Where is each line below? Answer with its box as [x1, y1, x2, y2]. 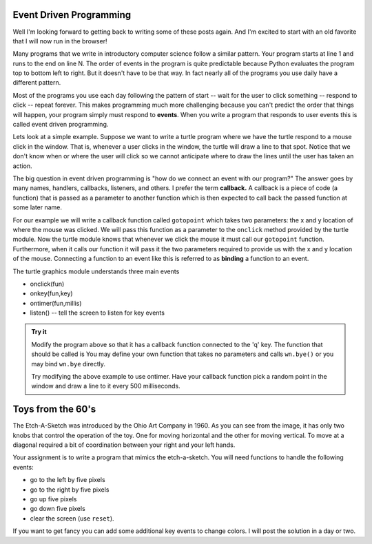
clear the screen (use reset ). [30, 514, 114, 523]
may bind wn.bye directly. [31, 359, 106, 368]
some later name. [12, 203, 62, 211]
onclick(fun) [30, 280, 65, 288]
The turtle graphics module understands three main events [12, 267, 180, 275]
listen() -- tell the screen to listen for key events [30, 308, 165, 317]
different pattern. [12, 79, 61, 87]
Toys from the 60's [12, 404, 96, 415]
